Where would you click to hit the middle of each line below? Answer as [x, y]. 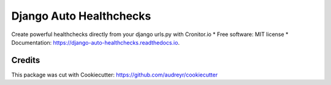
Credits [26, 60]
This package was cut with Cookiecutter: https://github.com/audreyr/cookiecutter [114, 75]
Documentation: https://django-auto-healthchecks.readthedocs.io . [96, 42]
